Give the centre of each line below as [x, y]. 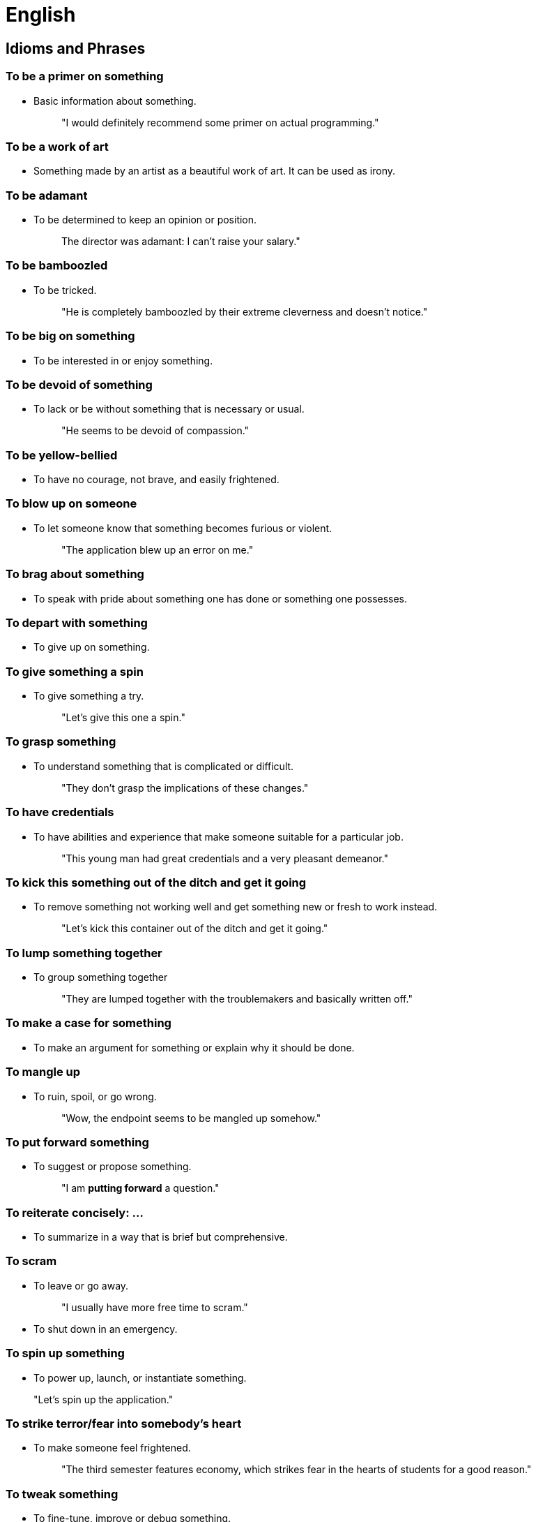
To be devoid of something [79, 384]
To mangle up [43, 1072]
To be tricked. [65, 290]
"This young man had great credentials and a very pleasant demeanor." [225, 858]
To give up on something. [92, 647]
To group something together [101, 977]
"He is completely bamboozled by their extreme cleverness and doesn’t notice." [245, 311]
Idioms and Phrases [76, 48]
